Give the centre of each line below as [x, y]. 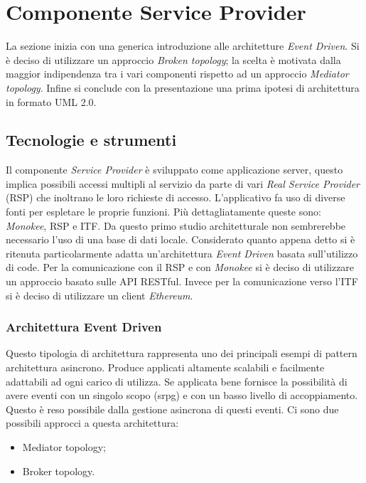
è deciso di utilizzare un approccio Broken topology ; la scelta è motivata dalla [173, 59]
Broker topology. [59, 471]
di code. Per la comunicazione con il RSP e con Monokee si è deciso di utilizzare [180, 267]
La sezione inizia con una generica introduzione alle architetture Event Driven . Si [183, 46]
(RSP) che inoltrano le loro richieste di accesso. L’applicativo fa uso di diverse [176, 197]
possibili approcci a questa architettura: [92, 423]
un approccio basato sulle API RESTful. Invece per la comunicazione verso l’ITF [182, 281]
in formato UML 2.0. [51, 101]
